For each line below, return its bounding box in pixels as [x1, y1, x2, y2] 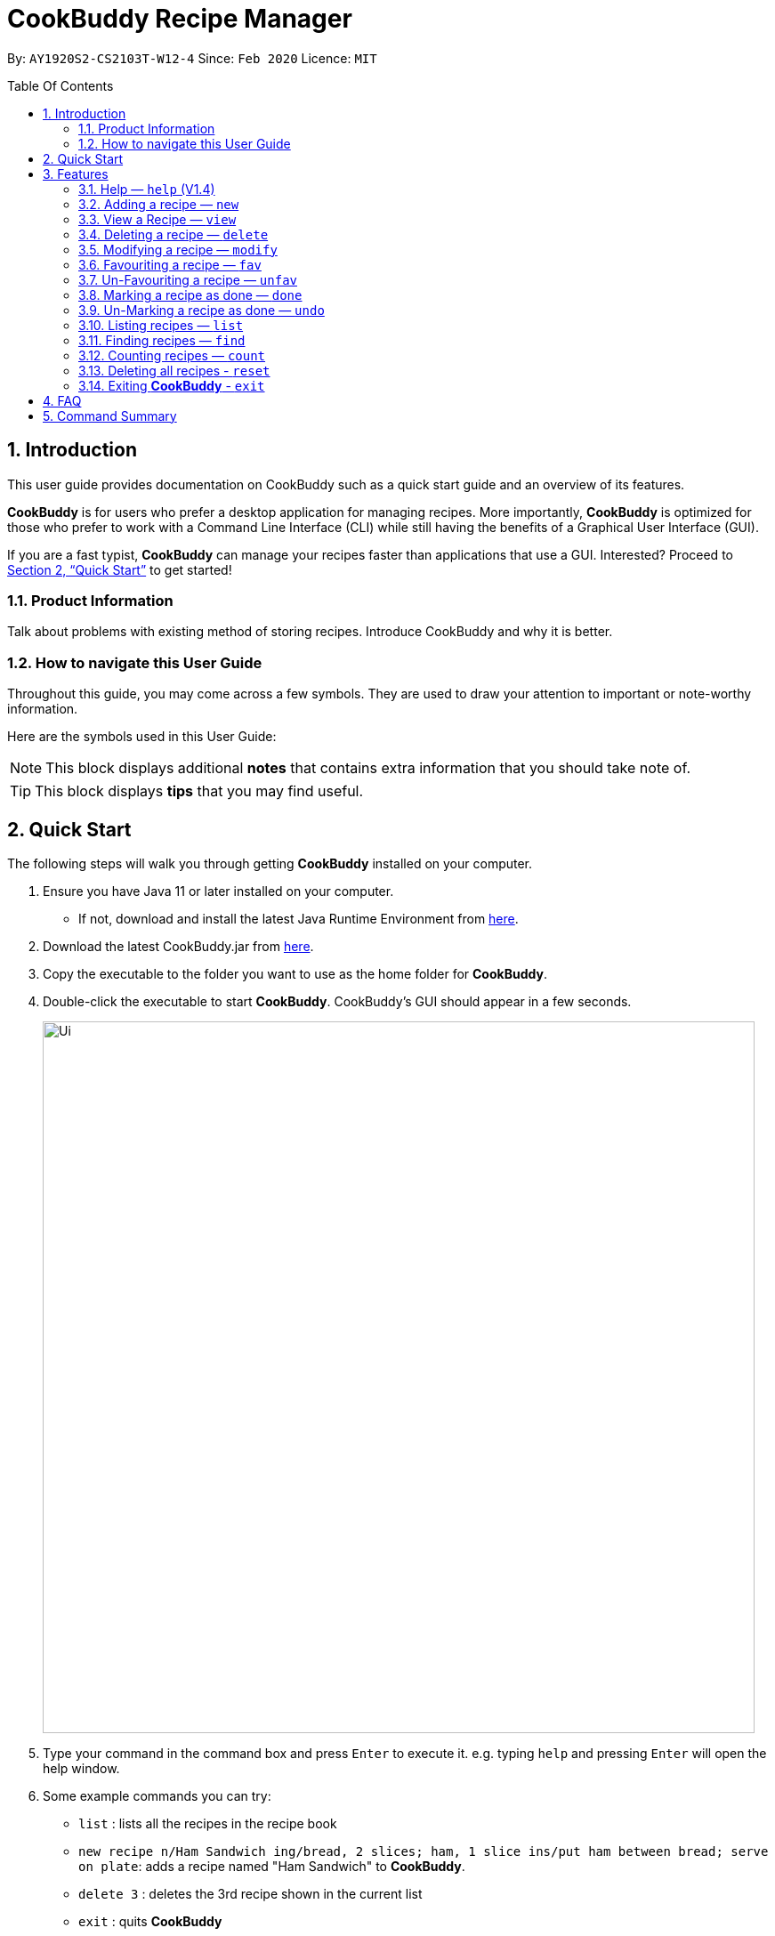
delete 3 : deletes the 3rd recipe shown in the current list [78, 1885, 423, 1901]
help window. [43, 1760, 120, 1776]
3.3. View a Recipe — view [78, 211, 237, 227]
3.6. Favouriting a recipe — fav [78, 256, 262, 272]
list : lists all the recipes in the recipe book [78, 1815, 337, 1831]
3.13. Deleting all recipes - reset [78, 362, 270, 378]
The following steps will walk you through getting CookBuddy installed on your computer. [7, 855, 533, 871]
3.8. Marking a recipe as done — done [78, 286, 303, 302]
